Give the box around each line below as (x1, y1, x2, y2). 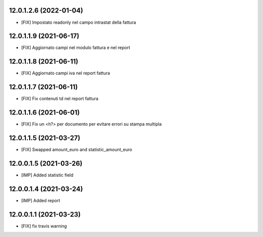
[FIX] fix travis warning (21, 223, 67, 229)
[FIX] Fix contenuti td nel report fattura (21, 96, 98, 102)
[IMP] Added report (21, 197, 60, 203)
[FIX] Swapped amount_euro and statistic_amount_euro (21, 147, 132, 152)
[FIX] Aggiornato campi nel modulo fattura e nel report (21, 45, 131, 51)
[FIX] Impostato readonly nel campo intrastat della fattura (21, 19, 136, 25)
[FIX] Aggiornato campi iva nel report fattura (21, 70, 111, 76)
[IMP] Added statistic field (21, 172, 74, 178)
